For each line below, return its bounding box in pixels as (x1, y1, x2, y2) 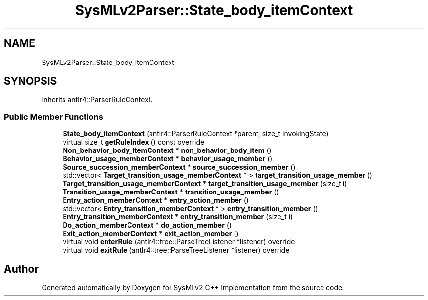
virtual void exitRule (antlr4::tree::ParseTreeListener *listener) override (63, 246, 290, 255)
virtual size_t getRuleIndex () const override (63, 138, 205, 147)
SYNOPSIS (4, 75, 57, 87)
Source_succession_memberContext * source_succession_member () (63, 163, 296, 171)
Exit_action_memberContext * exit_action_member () (63, 229, 239, 238)
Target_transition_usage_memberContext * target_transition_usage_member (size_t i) (63, 179, 347, 188)
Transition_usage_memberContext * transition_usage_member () (63, 188, 279, 196)
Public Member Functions (4, 111, 103, 122)
